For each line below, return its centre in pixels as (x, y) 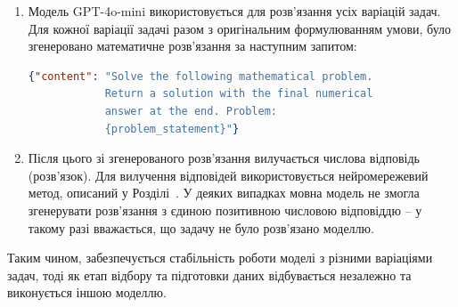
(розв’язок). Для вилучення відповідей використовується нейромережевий (228, 175)
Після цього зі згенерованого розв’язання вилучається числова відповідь (224, 158)
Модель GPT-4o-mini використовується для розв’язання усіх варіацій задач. (234, 11)
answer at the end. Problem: (191, 111)
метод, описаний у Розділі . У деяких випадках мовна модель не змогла (224, 193)
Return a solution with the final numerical (239, 94)
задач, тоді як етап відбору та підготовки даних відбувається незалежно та (209, 275)
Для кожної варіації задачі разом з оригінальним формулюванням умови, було (240, 28)
